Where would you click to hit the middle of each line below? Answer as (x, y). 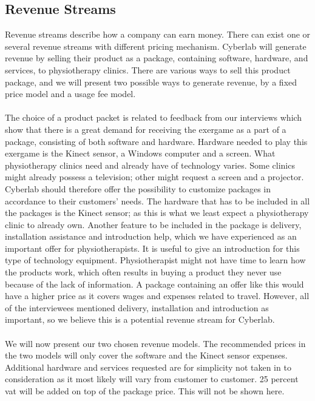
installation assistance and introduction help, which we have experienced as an (151, 236)
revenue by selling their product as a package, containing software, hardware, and (157, 58)
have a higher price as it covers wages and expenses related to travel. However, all (157, 296)
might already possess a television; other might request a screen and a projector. (154, 177)
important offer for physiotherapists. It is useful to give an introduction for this (152, 248)
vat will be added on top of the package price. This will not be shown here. (145, 391)
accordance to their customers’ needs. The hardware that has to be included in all (157, 200)
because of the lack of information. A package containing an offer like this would (154, 284)
